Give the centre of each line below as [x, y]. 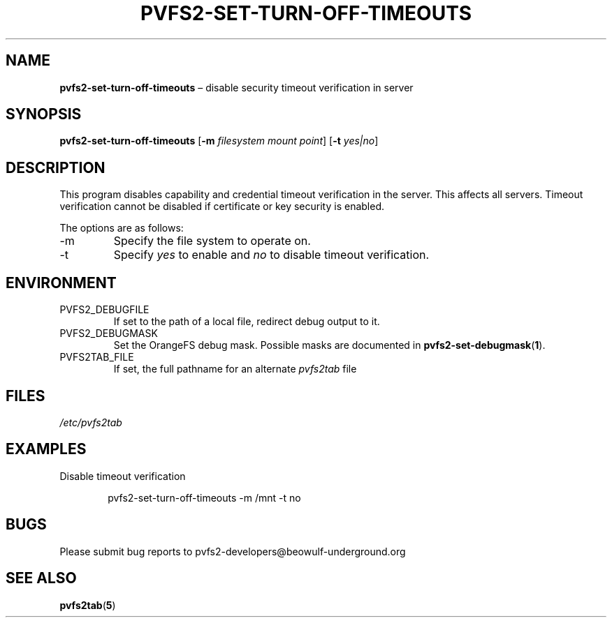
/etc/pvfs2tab [91, 422]
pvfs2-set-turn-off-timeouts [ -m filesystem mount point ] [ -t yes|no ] [219, 141]
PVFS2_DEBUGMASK [109, 333]
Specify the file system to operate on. [212, 241]
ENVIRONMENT [61, 283]
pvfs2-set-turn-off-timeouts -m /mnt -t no [204, 497]
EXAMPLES [46, 449]
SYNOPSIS [44, 114]
